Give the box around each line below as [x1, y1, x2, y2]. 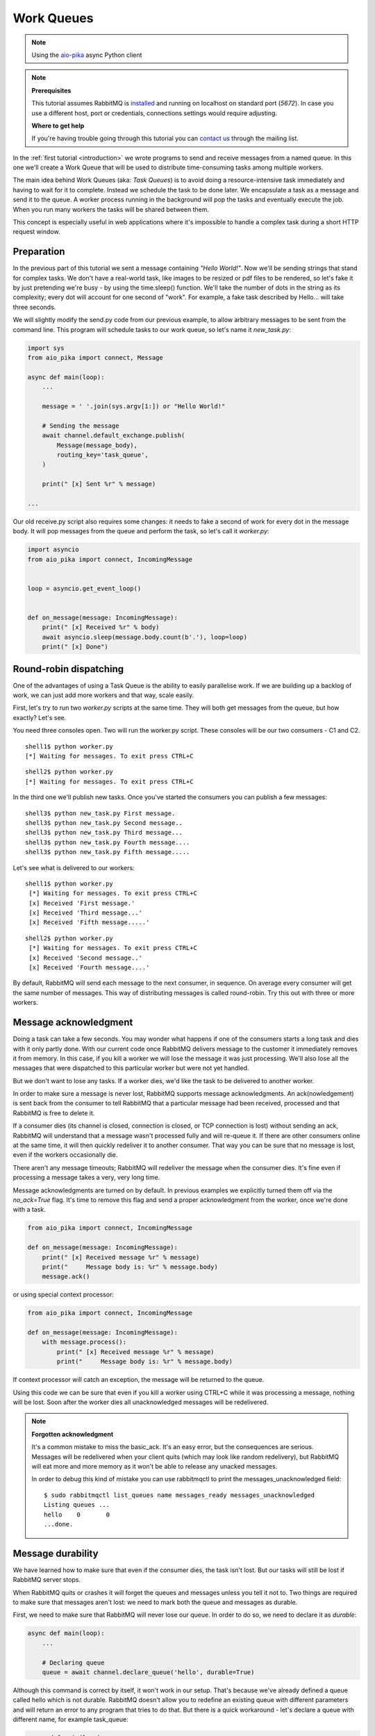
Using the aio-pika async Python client [31, 51, 142, 59]
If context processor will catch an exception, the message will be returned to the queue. [12, 1376, 265, 1384]
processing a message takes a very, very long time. [12, 1174, 160, 1182]
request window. [12, 228, 60, 236]
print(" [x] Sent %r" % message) [42, 480, 156, 488]
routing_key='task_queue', [56, 451, 149, 458]
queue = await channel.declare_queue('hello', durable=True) [42, 1668, 255, 1676]
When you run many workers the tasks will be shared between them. [12, 205, 210, 213]
